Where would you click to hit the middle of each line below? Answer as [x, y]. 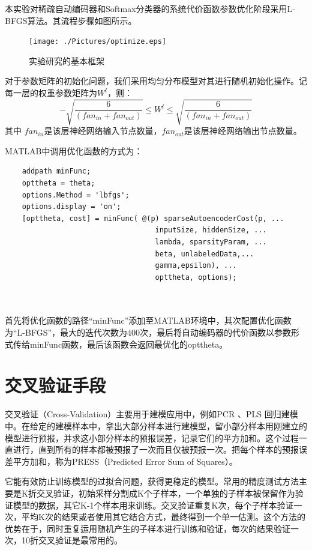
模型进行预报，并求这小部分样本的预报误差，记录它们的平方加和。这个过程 [152, 437]
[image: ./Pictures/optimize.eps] [98, 42]
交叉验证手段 [55, 385]
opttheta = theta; [58, 183]
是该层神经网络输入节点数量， [103, 131]
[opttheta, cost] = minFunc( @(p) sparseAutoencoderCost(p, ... [153, 218]
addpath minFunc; [56, 171]
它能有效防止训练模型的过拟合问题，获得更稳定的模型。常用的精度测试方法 [152, 481]
